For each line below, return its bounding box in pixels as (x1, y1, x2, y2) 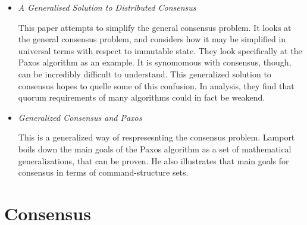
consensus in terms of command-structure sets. (18, 166, 189, 179)
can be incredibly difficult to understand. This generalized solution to (18, 67, 271, 80)
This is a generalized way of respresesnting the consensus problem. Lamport (18, 131, 295, 143)
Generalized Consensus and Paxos (18, 111, 142, 123)
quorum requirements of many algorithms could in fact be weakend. (18, 91, 265, 104)
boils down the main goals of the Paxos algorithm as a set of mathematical (18, 142, 292, 155)
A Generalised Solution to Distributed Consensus (18, 1, 196, 13)
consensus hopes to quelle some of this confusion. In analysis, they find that (18, 79, 295, 92)
